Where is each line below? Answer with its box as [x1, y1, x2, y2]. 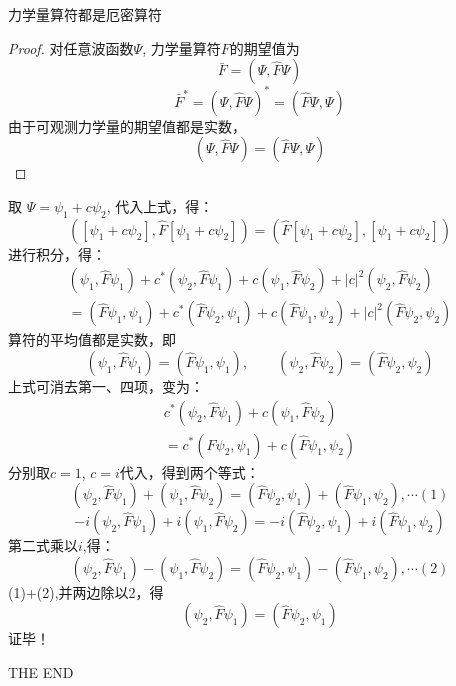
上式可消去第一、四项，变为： [8, 375, 204, 396]
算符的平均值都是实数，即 [8, 329, 176, 350]
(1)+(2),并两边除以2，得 [8, 581, 164, 602]
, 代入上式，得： [106, 195, 214, 216]
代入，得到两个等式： [119, 461, 260, 482]
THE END [8, 661, 74, 682]
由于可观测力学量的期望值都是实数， [8, 115, 246, 136]
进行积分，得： [8, 243, 106, 264]
